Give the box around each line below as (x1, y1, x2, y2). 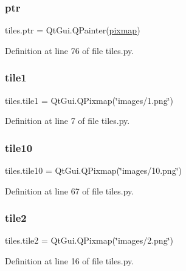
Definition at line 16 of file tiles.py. (5, 255, 134, 267)
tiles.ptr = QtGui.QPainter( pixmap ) (5, 24, 140, 36)
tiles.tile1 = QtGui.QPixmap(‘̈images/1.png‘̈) (5, 94, 173, 106)
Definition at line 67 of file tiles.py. (5, 184, 134, 197)
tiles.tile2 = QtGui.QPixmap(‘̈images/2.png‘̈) (5, 234, 173, 247)
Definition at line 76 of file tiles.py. (5, 44, 134, 57)
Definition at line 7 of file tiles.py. (5, 114, 130, 127)
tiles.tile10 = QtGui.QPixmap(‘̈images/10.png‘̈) (5, 164, 182, 177)
